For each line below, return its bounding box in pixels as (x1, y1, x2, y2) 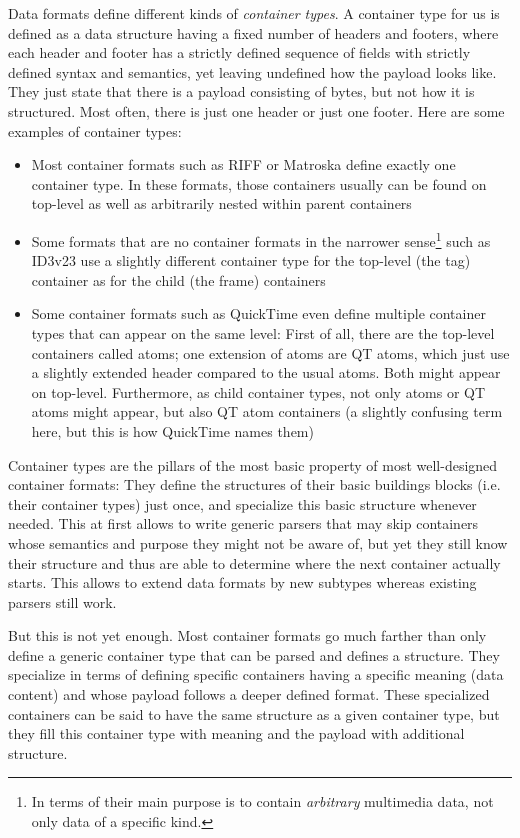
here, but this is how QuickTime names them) (31, 420, 314, 441)
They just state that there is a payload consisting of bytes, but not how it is (8, 81, 475, 102)
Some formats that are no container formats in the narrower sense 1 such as (31, 227, 491, 251)
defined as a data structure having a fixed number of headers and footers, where (8, 22, 499, 43)
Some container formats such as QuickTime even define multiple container (31, 303, 486, 324)
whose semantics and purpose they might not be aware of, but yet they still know (8, 532, 508, 553)
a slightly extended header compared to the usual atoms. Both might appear (31, 362, 501, 383)
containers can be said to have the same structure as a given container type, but (8, 703, 500, 724)
